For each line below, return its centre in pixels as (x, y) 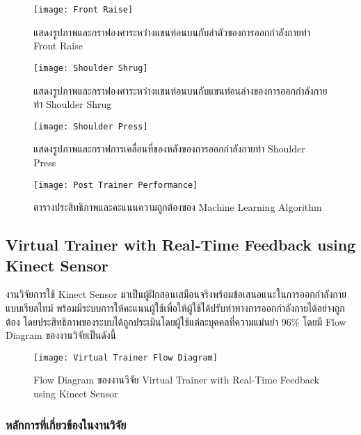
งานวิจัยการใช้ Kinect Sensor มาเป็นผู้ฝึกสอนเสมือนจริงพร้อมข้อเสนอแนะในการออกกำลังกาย (176, 294)
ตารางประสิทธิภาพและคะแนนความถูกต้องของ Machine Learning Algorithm (178, 207)
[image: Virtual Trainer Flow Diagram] (126, 357)
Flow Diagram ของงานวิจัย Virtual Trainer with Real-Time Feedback (176, 380)
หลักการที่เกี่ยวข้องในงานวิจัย (66, 424)
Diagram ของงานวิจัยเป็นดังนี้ (61, 335)
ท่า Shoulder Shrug (73, 104)
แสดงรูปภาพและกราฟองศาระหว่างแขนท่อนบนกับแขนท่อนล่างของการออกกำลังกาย (180, 90)
